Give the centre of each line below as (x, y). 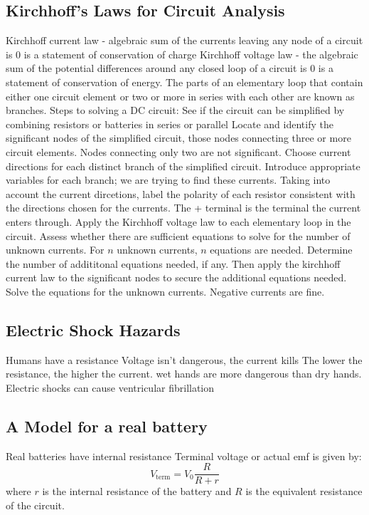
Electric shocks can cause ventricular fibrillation (110, 387)
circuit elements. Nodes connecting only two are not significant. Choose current (178, 151)
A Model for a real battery (107, 426)
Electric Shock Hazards (93, 329)
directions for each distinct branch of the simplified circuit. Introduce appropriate (183, 166)
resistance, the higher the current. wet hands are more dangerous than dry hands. (184, 374)
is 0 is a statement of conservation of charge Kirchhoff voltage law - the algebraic (182, 54)
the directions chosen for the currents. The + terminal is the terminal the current (183, 208)
